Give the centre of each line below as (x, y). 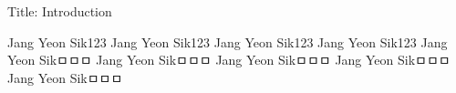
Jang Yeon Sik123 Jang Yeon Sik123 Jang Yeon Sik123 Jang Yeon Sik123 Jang (228, 41)
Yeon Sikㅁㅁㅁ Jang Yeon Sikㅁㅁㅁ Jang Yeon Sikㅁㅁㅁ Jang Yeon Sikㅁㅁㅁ (229, 60)
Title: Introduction (60, 11)
